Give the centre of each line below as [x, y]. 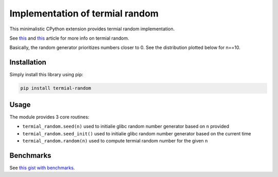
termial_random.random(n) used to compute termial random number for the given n [115, 140]
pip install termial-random [56, 88]
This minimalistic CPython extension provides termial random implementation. [92, 29]
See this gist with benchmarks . [42, 168]
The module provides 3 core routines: [49, 117]
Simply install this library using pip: [46, 75]
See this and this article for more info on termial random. [69, 38]
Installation [28, 63]
